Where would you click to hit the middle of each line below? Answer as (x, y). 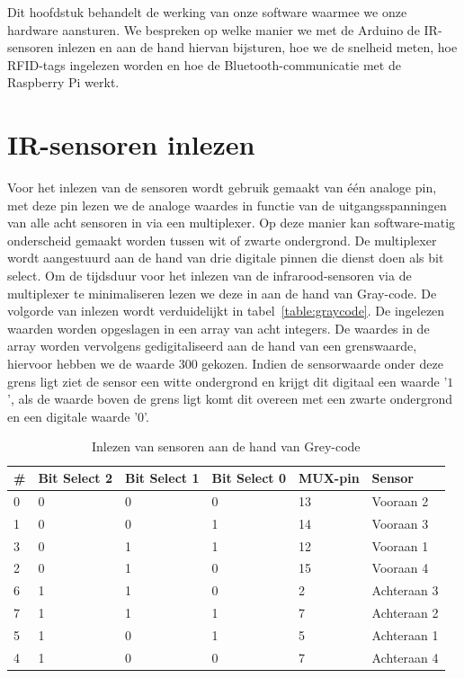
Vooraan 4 (400, 568)
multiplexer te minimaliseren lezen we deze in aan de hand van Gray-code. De (222, 293)
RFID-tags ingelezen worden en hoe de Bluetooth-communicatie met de (204, 64)
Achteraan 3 (405, 590)
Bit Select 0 (249, 477)
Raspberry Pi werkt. (63, 82)
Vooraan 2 (400, 500)
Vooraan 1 (400, 545)
